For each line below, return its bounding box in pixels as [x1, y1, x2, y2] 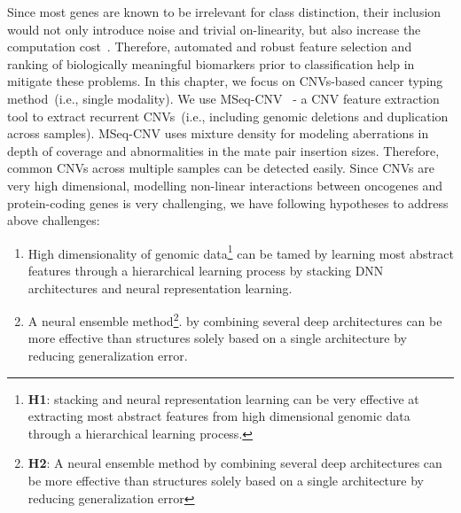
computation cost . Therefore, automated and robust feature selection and [7, 37, 412, 56]
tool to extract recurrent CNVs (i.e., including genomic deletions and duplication [7, 106, 449, 125]
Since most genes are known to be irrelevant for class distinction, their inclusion [7, 3, 441, 20]
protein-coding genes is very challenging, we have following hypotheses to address [7, 193, 449, 212]
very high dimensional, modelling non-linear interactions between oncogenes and [7, 175, 443, 194]
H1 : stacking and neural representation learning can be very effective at [27, 389, 419, 408]
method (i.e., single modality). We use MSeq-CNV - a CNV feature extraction [7, 89, 440, 107]
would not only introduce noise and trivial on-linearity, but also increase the [7, 19, 421, 38]
